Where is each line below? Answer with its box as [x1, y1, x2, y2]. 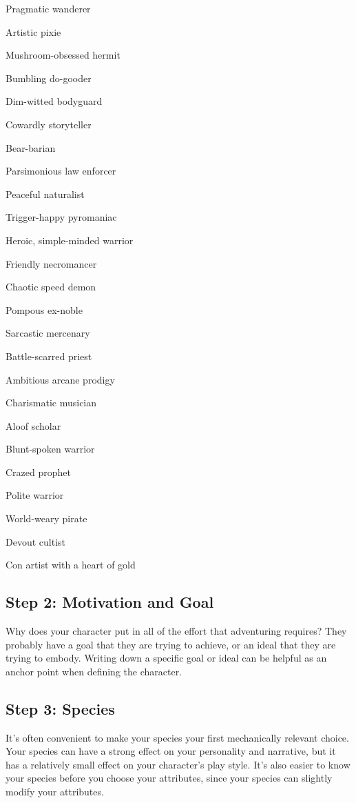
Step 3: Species [6, 697, 115, 719]
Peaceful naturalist [6, 186, 85, 201]
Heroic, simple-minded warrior [6, 232, 134, 247]
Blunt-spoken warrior [6, 442, 95, 456]
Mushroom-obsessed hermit [6, 48, 121, 62]
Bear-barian [6, 140, 56, 155]
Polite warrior [6, 488, 64, 502]
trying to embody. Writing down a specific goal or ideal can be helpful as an [6, 651, 327, 665]
